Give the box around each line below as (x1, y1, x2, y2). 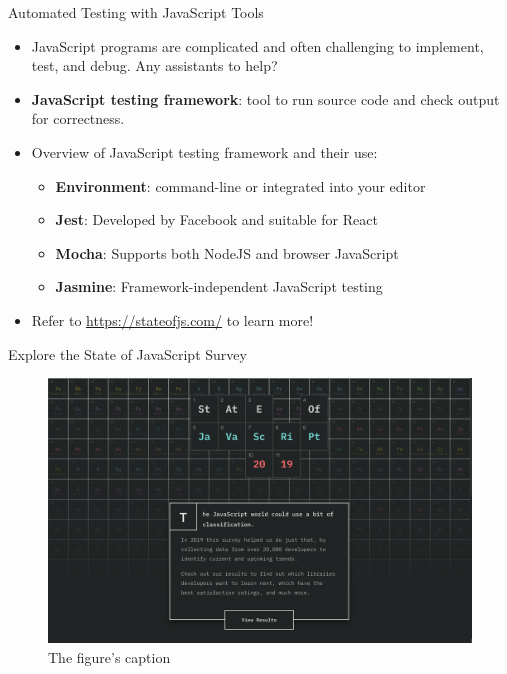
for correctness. (31, 108, 125, 129)
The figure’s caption (48, 646, 171, 667)
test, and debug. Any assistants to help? (31, 55, 278, 76)
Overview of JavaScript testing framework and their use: (31, 141, 378, 162)
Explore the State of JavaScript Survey (8, 343, 247, 364)
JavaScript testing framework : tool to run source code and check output (31, 88, 500, 109)
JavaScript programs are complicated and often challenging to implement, (31, 35, 484, 56)
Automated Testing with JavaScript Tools (8, 2, 264, 22)
